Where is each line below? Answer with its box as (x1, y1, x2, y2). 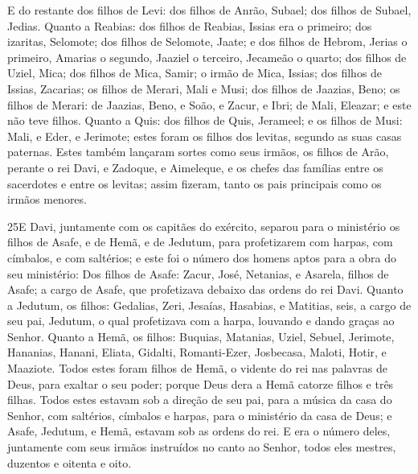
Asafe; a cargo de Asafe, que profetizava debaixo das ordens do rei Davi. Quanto (7, 281, 404, 298)
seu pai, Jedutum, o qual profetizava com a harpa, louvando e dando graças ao (7, 312, 395, 329)
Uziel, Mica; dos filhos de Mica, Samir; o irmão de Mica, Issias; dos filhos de (7, 64, 383, 81)
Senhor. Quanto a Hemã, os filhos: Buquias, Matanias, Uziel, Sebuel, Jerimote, (7, 328, 395, 344)
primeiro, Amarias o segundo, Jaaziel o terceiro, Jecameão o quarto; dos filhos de (7, 48, 407, 65)
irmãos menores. (7, 191, 87, 208)
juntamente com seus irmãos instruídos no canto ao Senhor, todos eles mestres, (7, 439, 396, 455)
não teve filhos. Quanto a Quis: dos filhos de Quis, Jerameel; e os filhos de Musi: (7, 112, 403, 129)
